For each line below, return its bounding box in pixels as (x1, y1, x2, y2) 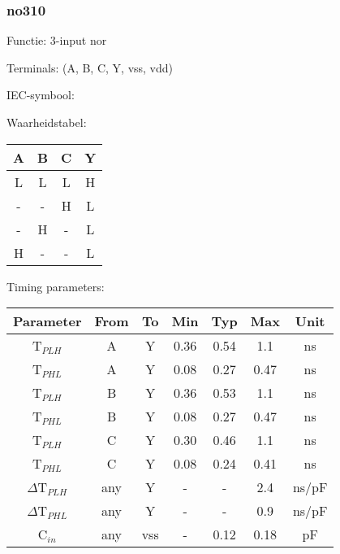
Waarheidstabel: (6, 114, 87, 130)
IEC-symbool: (6, 86, 75, 103)
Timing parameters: (6, 277, 105, 294)
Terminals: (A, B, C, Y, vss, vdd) (6, 59, 174, 76)
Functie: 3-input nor (6, 32, 107, 49)
